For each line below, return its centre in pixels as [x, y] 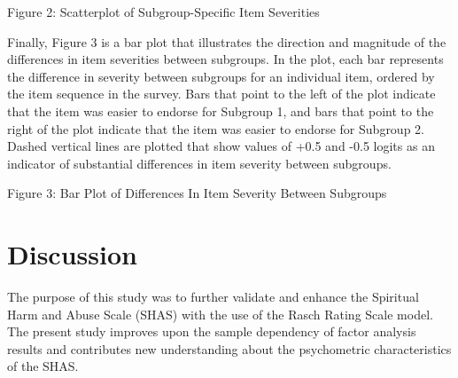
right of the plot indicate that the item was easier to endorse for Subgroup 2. [216, 128]
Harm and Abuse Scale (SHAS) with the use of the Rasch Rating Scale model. [220, 314]
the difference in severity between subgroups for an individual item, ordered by [221, 76]
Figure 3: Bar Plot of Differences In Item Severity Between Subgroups [197, 193]
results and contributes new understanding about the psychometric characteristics [229, 348]
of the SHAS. [43, 366]
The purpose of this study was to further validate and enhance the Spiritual [213, 297]
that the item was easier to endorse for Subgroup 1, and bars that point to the [221, 110]
